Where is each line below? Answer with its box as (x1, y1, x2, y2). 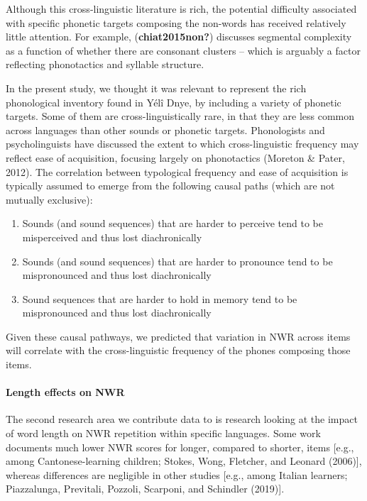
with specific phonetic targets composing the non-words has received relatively (6, 15, 346, 30)
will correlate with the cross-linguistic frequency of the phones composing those (6, 343, 351, 358)
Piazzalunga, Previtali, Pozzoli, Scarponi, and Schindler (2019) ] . (6, 481, 285, 496)
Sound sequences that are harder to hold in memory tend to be (22, 291, 297, 306)
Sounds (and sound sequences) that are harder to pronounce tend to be (22, 253, 333, 268)
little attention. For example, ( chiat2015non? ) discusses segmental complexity (6, 29, 352, 44)
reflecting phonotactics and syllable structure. (6, 57, 204, 72)
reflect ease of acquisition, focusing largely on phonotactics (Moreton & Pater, (6, 150, 345, 165)
